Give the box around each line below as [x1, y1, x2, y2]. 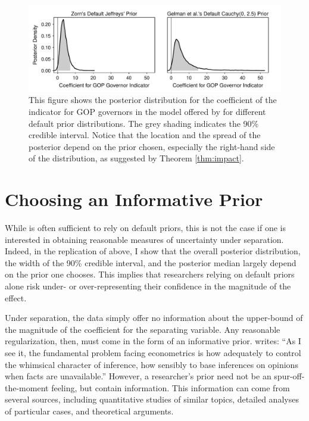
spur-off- [274, 370, 305, 382]
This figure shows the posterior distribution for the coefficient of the [29, 93, 277, 106]
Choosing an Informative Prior [5, 187, 263, 211]
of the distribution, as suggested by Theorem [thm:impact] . [29, 152, 244, 164]
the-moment [5, 381, 49, 394]
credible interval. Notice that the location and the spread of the [29, 129, 261, 141]
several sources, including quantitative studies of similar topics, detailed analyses [5, 393, 299, 406]
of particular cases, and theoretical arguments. [5, 404, 174, 417]
